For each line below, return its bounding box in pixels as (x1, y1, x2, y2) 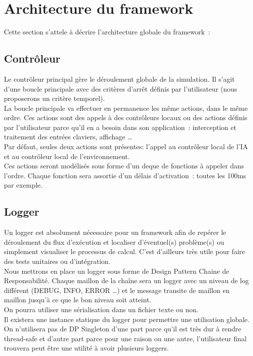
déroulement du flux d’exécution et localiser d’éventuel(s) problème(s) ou (4, 236, 224, 247)
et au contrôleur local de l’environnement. (4, 151, 130, 161)
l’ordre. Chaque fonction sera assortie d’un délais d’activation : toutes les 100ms (4, 170, 246, 180)
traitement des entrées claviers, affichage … (4, 131, 132, 142)
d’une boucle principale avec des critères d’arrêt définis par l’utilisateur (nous (4, 83, 237, 94)
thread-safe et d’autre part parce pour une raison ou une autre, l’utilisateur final (4, 333, 247, 343)
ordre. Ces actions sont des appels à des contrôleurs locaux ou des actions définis (4, 112, 248, 123)
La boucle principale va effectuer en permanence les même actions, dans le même (4, 102, 248, 113)
